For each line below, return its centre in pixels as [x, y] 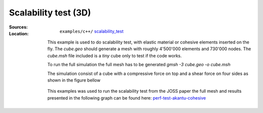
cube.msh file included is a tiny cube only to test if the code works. [115, 56]
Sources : [18, 27]
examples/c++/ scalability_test [92, 31]
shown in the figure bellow [74, 80]
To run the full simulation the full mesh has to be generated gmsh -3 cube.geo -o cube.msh [139, 65]
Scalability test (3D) [50, 13]
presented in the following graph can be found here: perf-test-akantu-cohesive [127, 98]
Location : [19, 33]
